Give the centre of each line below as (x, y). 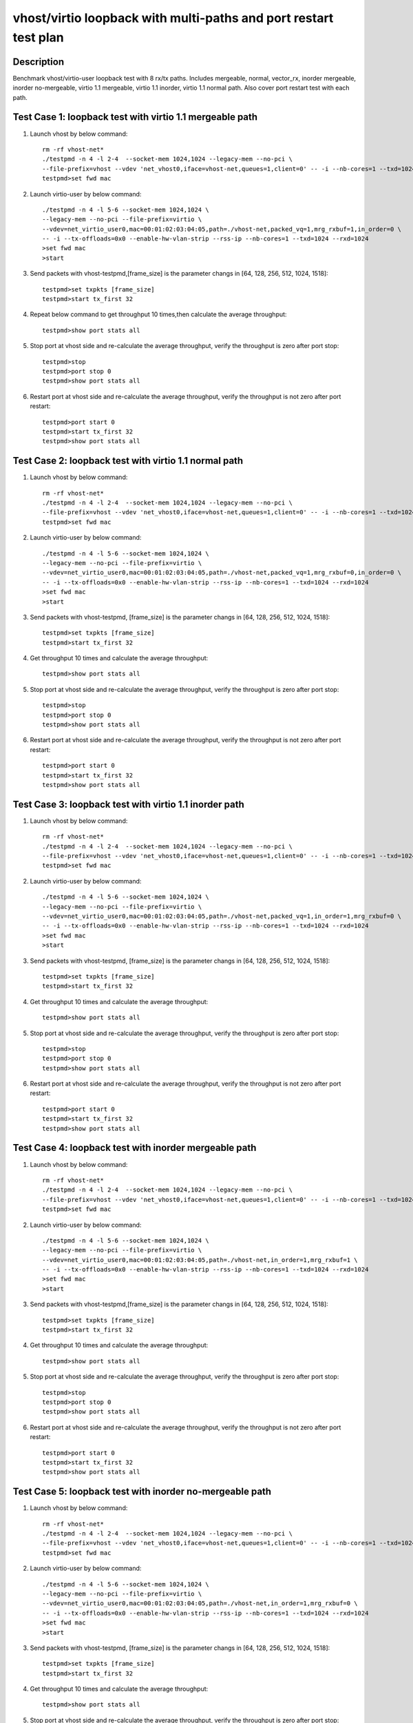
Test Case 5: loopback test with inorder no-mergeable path (142, 1492)
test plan (39, 37)
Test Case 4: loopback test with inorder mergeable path (135, 1148)
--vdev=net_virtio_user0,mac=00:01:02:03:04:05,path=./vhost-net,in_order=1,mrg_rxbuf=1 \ (200, 1260)
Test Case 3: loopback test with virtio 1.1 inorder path (128, 804)
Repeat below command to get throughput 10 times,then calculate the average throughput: (158, 314)
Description (39, 62)
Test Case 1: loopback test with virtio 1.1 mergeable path (135, 117)
